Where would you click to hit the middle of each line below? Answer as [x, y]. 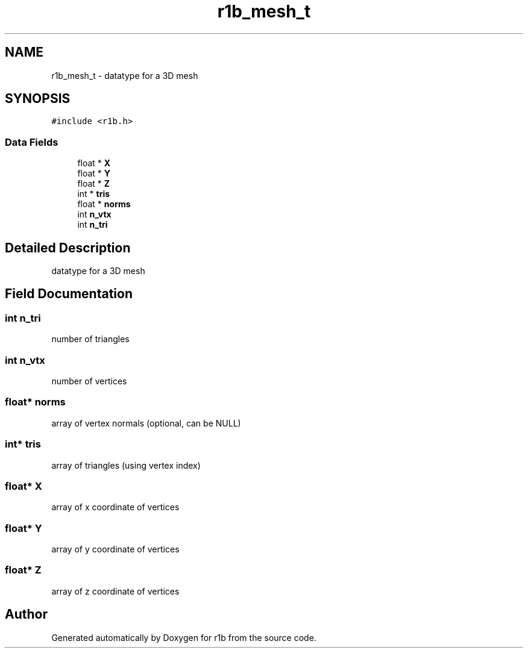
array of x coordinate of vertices [115, 507]
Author [26, 614]
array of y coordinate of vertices [115, 549]
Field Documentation [69, 294]
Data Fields [32, 142]
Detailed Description [68, 248]
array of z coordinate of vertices [115, 591]
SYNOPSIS [38, 99]
